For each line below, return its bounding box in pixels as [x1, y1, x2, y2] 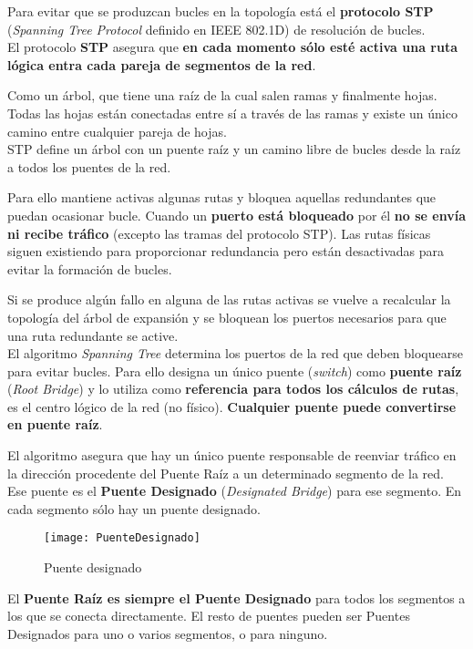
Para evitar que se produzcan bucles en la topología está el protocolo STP [7, 2, 434, 20]
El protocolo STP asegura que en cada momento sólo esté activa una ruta [7, 37, 458, 57]
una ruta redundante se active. [7, 325, 179, 345]
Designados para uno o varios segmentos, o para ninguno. [7, 623, 328, 643]
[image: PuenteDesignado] [44, 531, 201, 545]
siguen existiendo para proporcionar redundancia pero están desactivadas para [7, 242, 445, 261]
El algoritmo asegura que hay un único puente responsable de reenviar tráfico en [7, 446, 457, 465]
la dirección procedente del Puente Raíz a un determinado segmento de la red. [7, 463, 444, 482]
